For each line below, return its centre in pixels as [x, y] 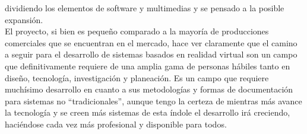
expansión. [24, 19]
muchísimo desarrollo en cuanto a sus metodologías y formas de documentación [149, 89]
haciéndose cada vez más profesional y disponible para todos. [116, 124]
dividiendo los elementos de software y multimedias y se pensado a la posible [145, 8]
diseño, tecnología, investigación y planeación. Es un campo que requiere [137, 77]
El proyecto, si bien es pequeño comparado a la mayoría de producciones [137, 31]
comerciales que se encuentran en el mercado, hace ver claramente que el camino [151, 42]
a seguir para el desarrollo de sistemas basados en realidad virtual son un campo [151, 54]
